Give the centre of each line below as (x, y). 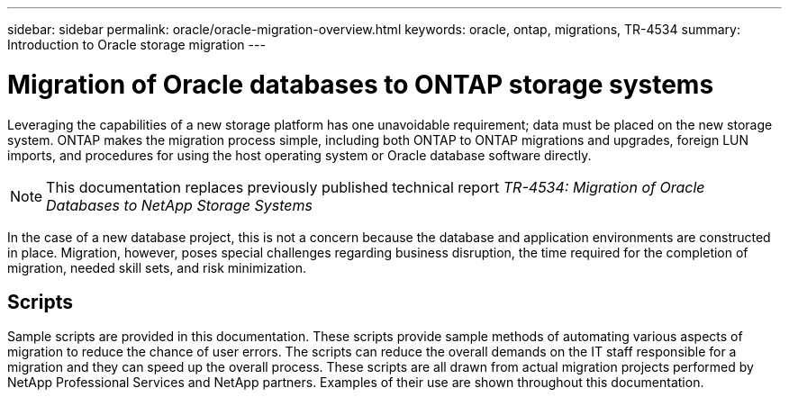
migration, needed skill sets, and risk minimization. (157, 267)
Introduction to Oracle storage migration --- (136, 45)
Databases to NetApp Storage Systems (179, 205)
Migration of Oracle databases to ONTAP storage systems (361, 84)
